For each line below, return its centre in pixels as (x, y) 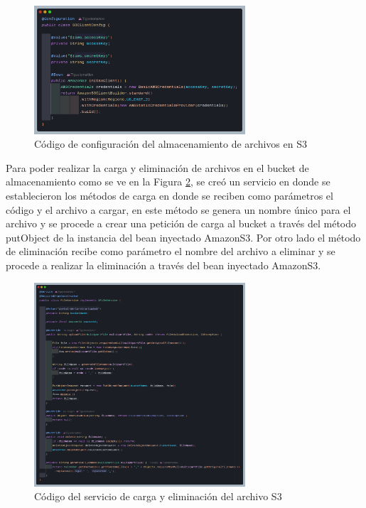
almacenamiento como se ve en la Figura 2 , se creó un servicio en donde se (168, 182)
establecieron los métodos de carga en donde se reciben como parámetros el (169, 195)
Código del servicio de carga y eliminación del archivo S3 (158, 496)
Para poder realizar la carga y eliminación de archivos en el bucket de (157, 167)
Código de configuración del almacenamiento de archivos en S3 (171, 144)
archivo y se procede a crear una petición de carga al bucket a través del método (181, 223)
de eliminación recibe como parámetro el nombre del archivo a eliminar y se (171, 251)
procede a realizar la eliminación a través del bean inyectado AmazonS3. (163, 265)
